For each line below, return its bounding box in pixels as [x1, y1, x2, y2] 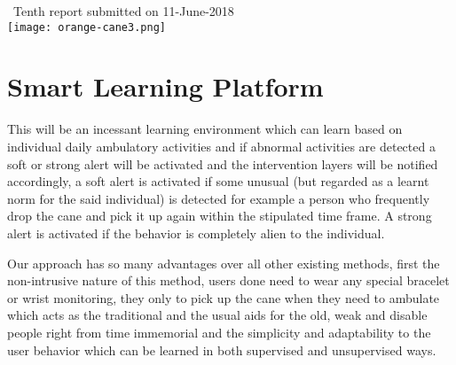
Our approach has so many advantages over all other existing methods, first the [7, 253, 440, 272]
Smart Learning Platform [7, 68, 324, 105]
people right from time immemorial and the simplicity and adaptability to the [7, 322, 431, 341]
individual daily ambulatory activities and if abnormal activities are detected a [7, 136, 436, 155]
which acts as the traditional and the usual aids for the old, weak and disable [7, 306, 428, 324]
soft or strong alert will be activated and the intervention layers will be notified [7, 154, 438, 173]
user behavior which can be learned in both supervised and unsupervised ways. [7, 340, 436, 359]
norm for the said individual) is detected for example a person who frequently [7, 189, 430, 207]
